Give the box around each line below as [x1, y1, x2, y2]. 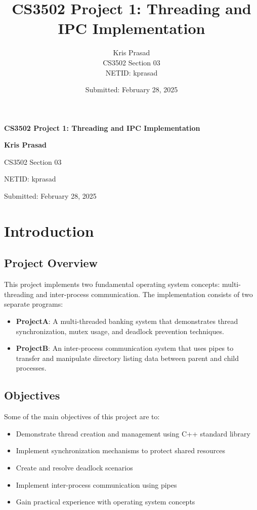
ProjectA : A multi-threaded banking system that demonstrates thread [16, 316, 238, 326]
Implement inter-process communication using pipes [16, 479, 177, 490]
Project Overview [4, 255, 98, 271]
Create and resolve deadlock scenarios [16, 462, 133, 472]
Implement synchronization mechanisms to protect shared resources [16, 445, 226, 456]
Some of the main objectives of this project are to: [4, 411, 160, 422]
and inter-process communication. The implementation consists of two [36, 288, 253, 299]
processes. [16, 362, 47, 373]
